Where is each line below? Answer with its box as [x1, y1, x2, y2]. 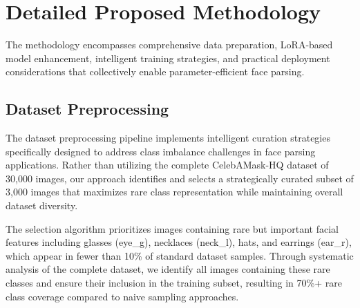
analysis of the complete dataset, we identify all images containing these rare [6, 262, 330, 276]
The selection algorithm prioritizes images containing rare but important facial [6, 221, 339, 235]
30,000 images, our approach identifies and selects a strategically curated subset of [6, 171, 354, 185]
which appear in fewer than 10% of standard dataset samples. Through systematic [6, 248, 354, 262]
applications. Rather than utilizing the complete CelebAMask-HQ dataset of [6, 157, 329, 172]
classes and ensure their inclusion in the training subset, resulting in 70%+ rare [6, 276, 342, 290]
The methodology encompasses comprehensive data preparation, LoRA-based [6, 37, 333, 52]
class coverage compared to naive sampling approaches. [6, 289, 239, 303]
